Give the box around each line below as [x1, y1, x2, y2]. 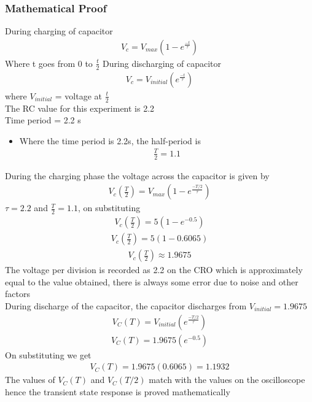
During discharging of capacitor [103, 56, 222, 69]
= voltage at [55, 89, 103, 102]
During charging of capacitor [5, 25, 113, 37]
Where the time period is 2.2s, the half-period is [19, 134, 201, 147]
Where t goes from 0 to [5, 56, 93, 69]
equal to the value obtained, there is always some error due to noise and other [5, 275, 298, 288]
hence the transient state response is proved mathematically [5, 385, 230, 398]
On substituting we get [5, 348, 92, 361]
